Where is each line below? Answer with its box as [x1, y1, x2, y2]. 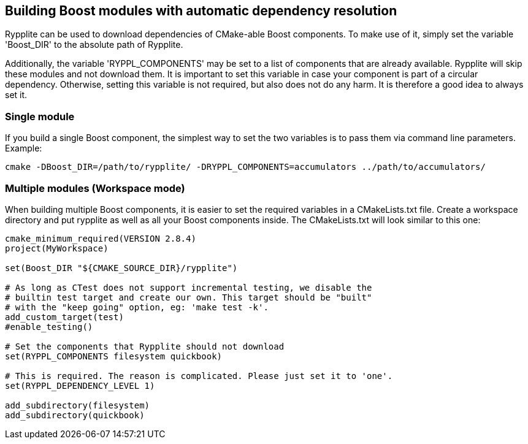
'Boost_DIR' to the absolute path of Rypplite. [5, 39, 183, 50]
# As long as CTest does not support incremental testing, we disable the [5, 282, 372, 293]
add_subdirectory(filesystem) [5, 400, 150, 410]
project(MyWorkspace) [5, 243, 109, 253]
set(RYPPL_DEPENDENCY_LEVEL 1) [5, 380, 155, 391]
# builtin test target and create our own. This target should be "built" [5, 292, 372, 302]
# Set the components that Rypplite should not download [5, 341, 285, 351]
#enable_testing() [5, 321, 93, 332]
